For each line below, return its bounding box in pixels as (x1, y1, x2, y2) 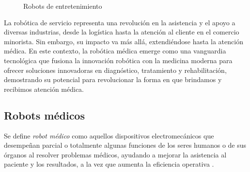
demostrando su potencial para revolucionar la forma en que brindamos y (4, 74, 222, 85)
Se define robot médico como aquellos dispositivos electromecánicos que (4, 130, 214, 140)
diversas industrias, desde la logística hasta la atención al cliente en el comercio (4, 27, 239, 37)
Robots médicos (4, 107, 85, 122)
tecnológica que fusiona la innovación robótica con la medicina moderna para (4, 55, 233, 65)
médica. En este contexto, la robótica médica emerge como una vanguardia (4, 46, 226, 56)
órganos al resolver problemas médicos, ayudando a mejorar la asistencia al (4, 149, 227, 159)
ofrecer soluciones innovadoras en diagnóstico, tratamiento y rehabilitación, (4, 65, 227, 75)
